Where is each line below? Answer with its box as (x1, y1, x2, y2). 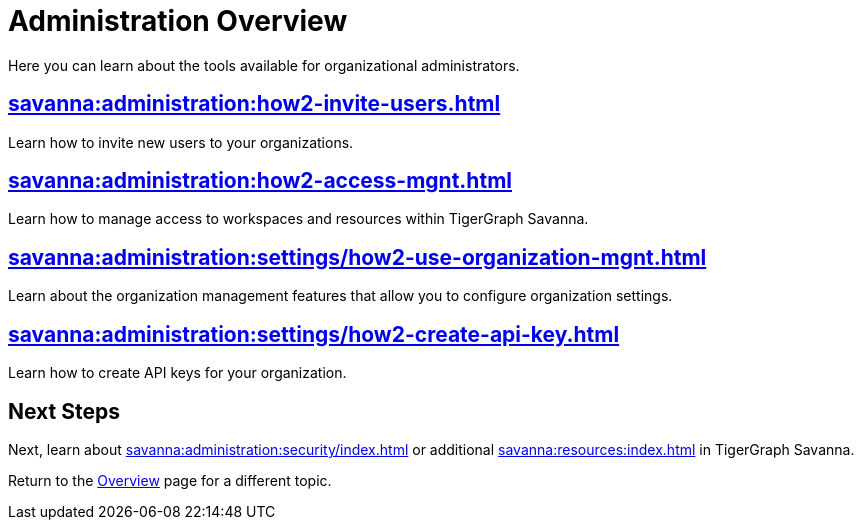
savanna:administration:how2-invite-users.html (8, 91, 501, 117)
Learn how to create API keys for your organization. (8, 364, 347, 382)
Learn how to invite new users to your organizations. (8, 133, 354, 151)
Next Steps (8, 398, 120, 424)
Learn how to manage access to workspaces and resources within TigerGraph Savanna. (8, 210, 589, 228)
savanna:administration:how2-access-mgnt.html (8, 168, 512, 194)
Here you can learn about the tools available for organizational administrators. (8, 56, 520, 74)
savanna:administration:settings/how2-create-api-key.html (8, 321, 620, 347)
